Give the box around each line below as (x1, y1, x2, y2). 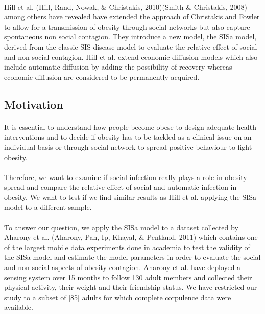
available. (4, 302, 33, 312)
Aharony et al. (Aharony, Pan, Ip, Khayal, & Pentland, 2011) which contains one (4, 232, 258, 242)
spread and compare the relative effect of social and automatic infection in (4, 182, 237, 192)
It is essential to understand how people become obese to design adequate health (4, 121, 256, 132)
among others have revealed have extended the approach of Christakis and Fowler (4, 11, 260, 22)
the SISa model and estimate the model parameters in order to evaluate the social (4, 252, 261, 262)
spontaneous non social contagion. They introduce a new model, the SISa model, (4, 31, 257, 42)
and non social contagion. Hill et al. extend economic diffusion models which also (4, 51, 258, 62)
